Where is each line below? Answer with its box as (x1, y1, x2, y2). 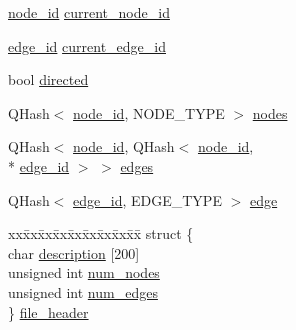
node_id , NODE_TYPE (73, 102, 225, 123)
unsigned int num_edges (8, 281, 158, 302)
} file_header (8, 301, 89, 322)
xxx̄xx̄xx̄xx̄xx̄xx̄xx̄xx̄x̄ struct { (8, 223, 194, 244)
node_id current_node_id (8, 2, 170, 22)
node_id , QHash (73, 136, 175, 157)
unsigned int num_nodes (8, 262, 160, 283)
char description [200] (8, 242, 140, 263)
